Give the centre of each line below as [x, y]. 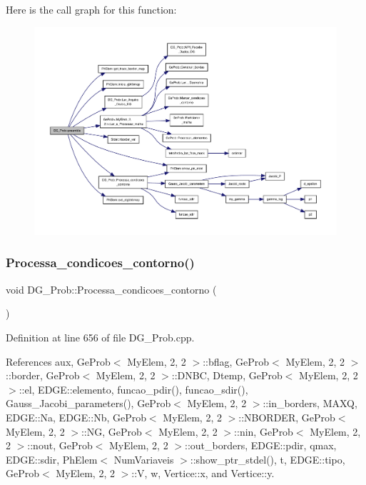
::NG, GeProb [111, 431]
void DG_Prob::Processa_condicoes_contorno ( [111, 289]
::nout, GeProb [60, 445]
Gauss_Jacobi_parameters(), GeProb [88, 403]
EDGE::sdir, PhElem [52, 459]
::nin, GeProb [264, 431]
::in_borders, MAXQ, [310, 403]
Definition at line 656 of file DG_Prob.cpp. [100, 337]
